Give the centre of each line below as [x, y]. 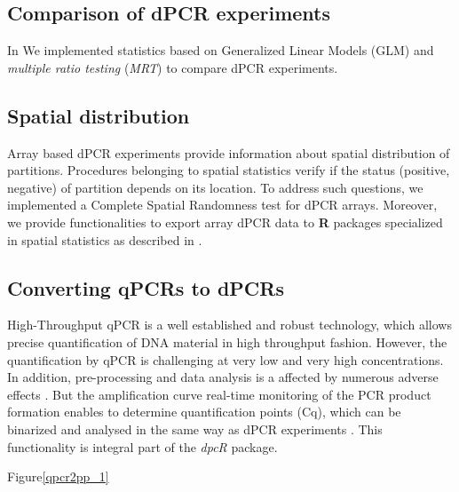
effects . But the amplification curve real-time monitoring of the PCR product [219, 394]
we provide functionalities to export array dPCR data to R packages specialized [225, 222]
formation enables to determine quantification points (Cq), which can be [204, 412]
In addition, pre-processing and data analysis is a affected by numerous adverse [223, 377]
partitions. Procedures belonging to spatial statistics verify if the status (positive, [229, 170]
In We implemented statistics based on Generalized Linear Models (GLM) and [221, 50]
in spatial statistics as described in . [105, 239]
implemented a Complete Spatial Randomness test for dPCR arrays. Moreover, [222, 205]
